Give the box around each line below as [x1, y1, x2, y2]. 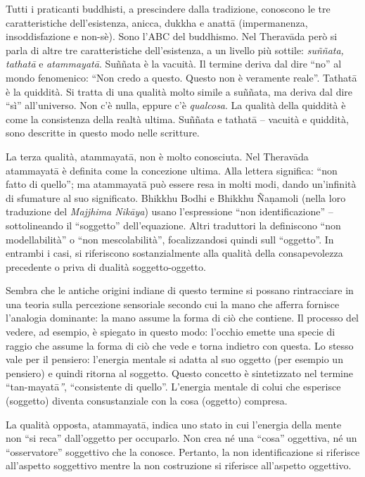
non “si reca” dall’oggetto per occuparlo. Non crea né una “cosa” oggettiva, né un [6, 431, 357, 445]
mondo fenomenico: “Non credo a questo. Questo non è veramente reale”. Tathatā [6, 70, 357, 84]
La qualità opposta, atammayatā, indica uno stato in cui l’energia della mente [6, 416, 342, 431]
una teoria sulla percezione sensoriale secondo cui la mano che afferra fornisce [6, 296, 340, 311]
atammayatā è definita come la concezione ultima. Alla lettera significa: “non [6, 163, 338, 177]
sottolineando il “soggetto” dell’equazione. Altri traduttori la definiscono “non [6, 217, 341, 232]
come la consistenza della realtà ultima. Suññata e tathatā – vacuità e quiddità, [6, 111, 349, 126]
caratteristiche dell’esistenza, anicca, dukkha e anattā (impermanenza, [6, 15, 308, 30]
